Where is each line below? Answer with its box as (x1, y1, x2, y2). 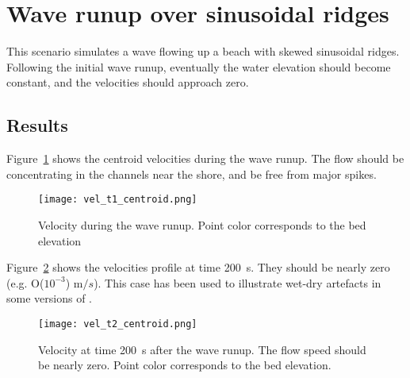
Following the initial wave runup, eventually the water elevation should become (6, 58, 391, 75)
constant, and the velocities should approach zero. (6, 74, 249, 91)
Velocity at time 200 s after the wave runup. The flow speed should (38, 341, 366, 357)
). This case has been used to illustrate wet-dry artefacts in (94, 274, 381, 291)
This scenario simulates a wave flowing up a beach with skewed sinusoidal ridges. (6, 43, 400, 60)
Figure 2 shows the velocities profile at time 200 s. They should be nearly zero (6, 259, 390, 276)
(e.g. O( (6, 274, 44, 291)
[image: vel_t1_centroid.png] (38, 194, 197, 206)
